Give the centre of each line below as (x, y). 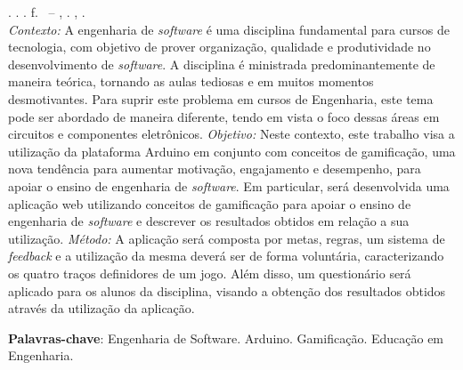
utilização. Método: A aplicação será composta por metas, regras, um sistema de (227, 238)
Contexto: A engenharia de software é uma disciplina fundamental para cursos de (229, 29)
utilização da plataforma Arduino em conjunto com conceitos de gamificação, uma (232, 151)
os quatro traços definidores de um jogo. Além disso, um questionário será (210, 273)
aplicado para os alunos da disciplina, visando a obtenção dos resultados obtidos (227, 290)
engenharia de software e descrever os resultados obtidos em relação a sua (209, 221)
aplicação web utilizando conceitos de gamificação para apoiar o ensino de (210, 203)
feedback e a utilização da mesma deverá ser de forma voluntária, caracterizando (226, 256)
